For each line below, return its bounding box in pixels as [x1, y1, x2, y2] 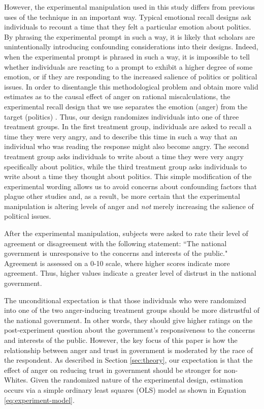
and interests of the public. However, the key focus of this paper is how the [4, 335, 238, 345]
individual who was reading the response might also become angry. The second [4, 141, 249, 152]
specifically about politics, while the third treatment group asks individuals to [4, 161, 247, 171]
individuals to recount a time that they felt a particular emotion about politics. [4, 21, 251, 32]
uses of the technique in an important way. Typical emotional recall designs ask [4, 11, 251, 22]
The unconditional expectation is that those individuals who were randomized [4, 295, 247, 305]
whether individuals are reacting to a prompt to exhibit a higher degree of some [4, 61, 253, 72]
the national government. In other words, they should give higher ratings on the [4, 314, 253, 325]
